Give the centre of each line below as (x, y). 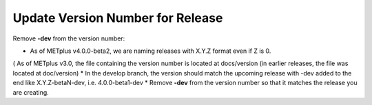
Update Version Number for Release (118, 18)
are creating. (31, 92)
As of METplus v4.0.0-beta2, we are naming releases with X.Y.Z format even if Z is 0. (151, 51)
